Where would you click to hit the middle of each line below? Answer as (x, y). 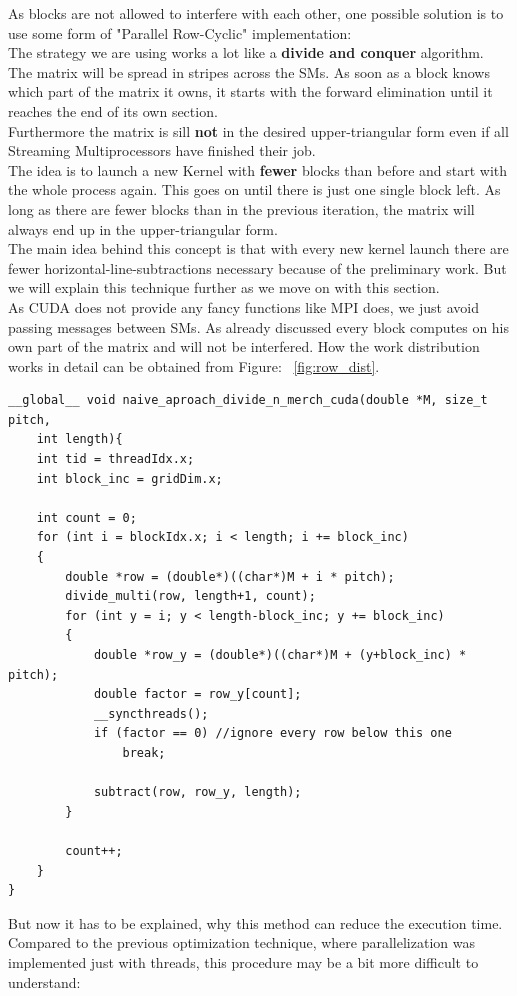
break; (144, 752)
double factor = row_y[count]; (197, 694)
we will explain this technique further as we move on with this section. (224, 287)
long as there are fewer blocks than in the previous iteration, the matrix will (241, 208)
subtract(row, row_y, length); (197, 792)
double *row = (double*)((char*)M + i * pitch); (230, 576)
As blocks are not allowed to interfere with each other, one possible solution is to (256, 13)
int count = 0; (86, 517)
